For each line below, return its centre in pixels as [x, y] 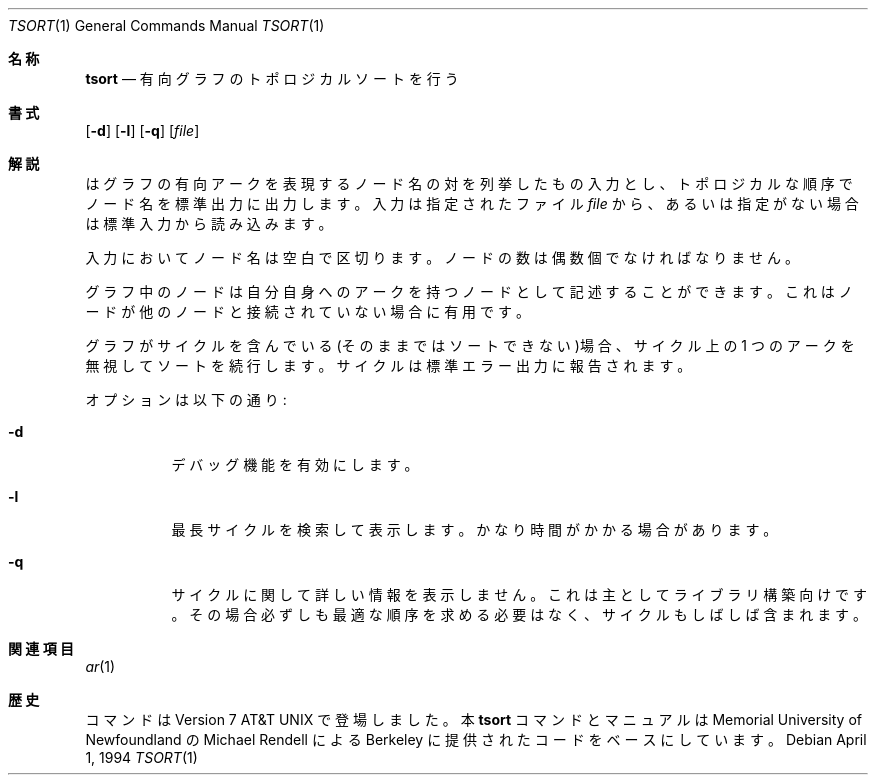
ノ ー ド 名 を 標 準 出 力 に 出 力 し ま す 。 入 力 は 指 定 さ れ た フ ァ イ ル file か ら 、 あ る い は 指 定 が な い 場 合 [472, 203]
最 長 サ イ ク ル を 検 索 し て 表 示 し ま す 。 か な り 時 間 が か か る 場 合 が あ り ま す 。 [474, 529]
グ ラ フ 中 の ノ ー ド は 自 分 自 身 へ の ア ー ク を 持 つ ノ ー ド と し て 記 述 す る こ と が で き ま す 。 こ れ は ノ [469, 291]
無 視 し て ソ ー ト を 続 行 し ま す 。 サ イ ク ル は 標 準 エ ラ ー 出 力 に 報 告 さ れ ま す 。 [388, 365]
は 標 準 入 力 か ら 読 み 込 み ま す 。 [209, 223]
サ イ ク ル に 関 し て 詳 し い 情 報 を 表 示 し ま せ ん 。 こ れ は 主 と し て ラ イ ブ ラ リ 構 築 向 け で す [519, 594]
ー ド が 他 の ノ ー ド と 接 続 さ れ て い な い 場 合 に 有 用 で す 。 [307, 311]
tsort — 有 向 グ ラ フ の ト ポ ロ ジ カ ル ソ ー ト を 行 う [272, 78]
